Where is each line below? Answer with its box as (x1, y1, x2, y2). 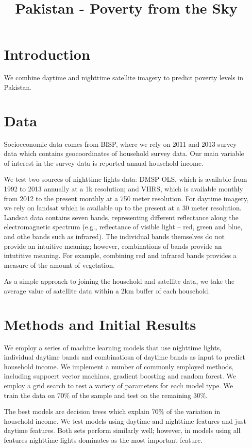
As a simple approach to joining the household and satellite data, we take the (4, 276, 235, 286)
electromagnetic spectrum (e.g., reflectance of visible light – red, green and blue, (4, 222, 243, 232)
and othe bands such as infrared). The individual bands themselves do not (4, 231, 225, 241)
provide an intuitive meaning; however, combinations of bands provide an (4, 241, 222, 251)
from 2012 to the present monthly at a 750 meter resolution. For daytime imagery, (4, 193, 249, 203)
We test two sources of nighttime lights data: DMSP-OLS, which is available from (4, 174, 247, 184)
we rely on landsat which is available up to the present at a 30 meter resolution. (4, 203, 242, 213)
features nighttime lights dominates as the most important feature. (4, 435, 202, 445)
